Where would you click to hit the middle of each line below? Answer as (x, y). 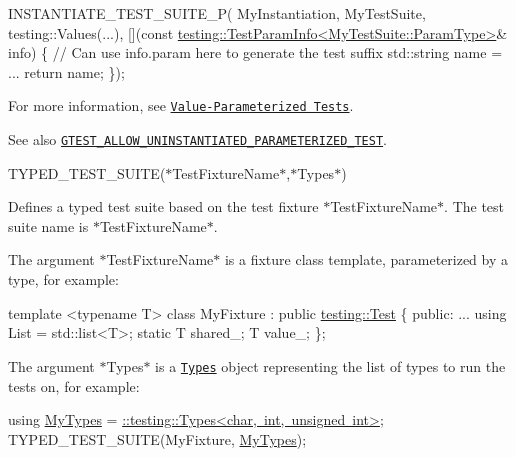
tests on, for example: (74, 385)
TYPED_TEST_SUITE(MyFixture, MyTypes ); (157, 438)
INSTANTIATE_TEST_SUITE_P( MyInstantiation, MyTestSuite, (217, 13)
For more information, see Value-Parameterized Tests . (181, 105)
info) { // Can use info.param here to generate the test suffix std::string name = (255, 52)
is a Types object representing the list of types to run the (330, 365)
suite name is (48, 225)
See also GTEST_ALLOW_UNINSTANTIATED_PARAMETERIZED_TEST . (198, 139)
